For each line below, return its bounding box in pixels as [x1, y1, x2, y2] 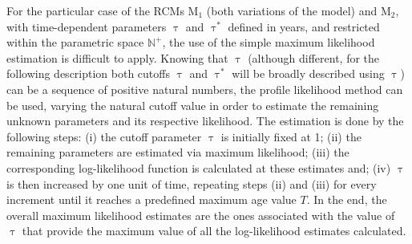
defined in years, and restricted [228, 18, 380, 35]
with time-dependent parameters [6, 18, 167, 35]
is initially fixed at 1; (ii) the [220, 128, 362, 144]
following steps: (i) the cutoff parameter [6, 128, 202, 144]
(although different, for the [248, 49, 380, 66]
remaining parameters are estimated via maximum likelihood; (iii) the [6, 144, 349, 161]
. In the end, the [306, 191, 387, 208]
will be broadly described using [232, 65, 385, 82]
